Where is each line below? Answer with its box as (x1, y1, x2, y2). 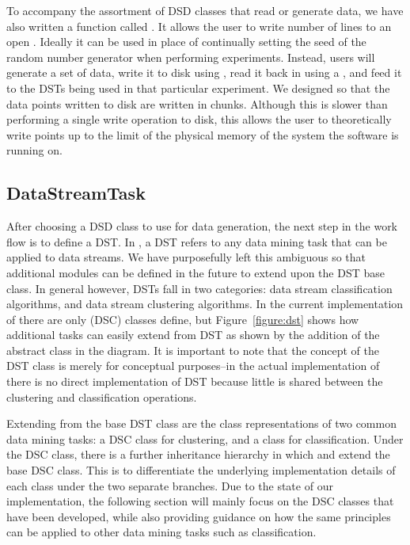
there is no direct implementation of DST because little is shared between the (6, 373, 383, 390)
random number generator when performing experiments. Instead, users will (6, 48, 375, 65)
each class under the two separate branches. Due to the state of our (6, 477, 333, 494)
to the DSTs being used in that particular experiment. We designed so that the (6, 79, 390, 96)
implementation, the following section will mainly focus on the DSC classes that (6, 493, 394, 509)
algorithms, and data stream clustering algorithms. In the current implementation (6, 295, 404, 312)
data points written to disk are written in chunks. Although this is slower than (6, 95, 388, 112)
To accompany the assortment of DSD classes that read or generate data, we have (6, 2, 404, 18)
